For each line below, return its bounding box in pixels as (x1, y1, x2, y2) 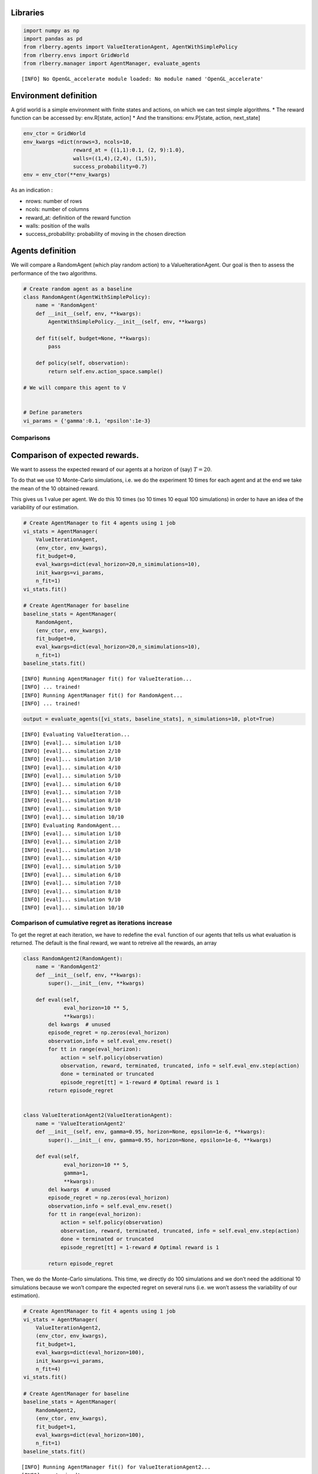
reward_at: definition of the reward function (25, 214, 131, 221)
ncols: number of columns (25, 206, 90, 213)
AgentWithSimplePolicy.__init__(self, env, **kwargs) (48, 318, 207, 325)
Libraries (11, 8, 44, 18)
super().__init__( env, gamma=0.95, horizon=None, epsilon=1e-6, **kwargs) (48, 1137, 272, 1143)
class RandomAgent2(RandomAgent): (23, 955, 123, 962)
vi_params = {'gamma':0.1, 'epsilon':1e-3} (23, 417, 151, 424)
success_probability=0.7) (72, 163, 148, 170)
